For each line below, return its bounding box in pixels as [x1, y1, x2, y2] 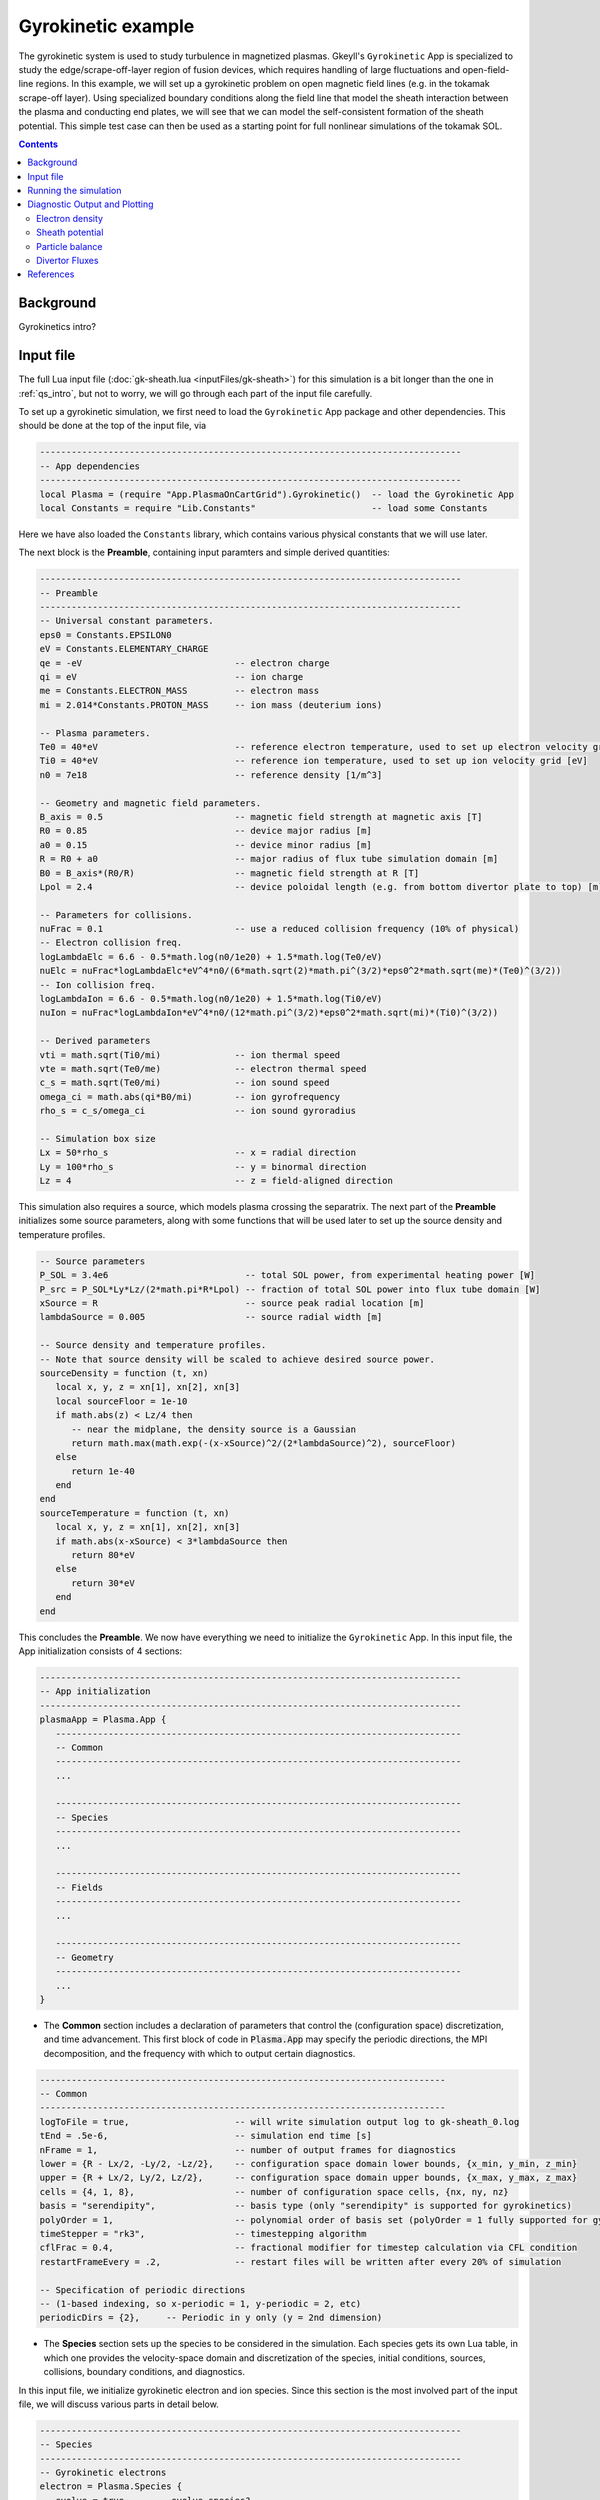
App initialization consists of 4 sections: [18, 1645, 183, 1657]
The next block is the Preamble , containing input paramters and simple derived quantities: [18, 546, 390, 559]
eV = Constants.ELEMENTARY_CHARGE [39, 643, 209, 655]
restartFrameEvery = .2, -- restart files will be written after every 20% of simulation [39, 2256, 562, 2267]
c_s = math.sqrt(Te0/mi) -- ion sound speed [39, 1077, 330, 1089]
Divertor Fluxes [36, 255, 99, 267]
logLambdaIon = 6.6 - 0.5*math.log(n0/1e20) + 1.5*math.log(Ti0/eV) [39, 993, 383, 1005]
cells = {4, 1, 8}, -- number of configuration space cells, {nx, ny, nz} [39, 2186, 509, 2197]
